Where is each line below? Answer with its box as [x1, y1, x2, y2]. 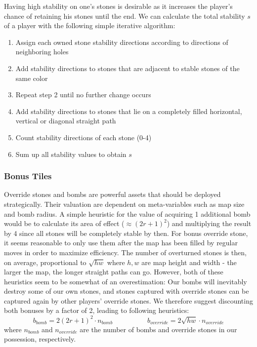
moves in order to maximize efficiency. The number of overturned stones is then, [4, 247, 247, 257]
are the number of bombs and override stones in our [80, 324, 237, 334]
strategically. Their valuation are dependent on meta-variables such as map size [4, 198, 245, 209]
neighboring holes [15, 46, 69, 57]
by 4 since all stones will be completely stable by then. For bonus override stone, [4, 228, 248, 238]
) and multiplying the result [167, 218, 252, 229]
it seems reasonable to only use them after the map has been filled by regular [4, 237, 238, 248]
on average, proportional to [4, 257, 86, 267]
